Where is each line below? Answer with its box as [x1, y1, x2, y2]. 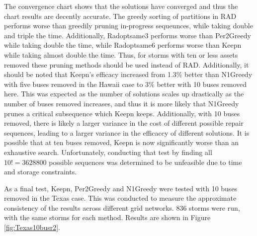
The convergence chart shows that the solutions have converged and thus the [4, 1, 238, 11]
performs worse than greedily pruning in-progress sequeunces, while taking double [4, 20, 253, 31]
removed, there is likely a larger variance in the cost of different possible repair [4, 118, 244, 128]
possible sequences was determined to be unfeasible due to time [49, 157, 242, 167]
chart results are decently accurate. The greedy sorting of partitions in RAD [4, 10, 237, 21]
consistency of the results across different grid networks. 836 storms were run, [4, 202, 240, 213]
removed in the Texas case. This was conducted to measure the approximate [4, 193, 237, 203]
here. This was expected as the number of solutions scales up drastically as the [4, 88, 244, 99]
